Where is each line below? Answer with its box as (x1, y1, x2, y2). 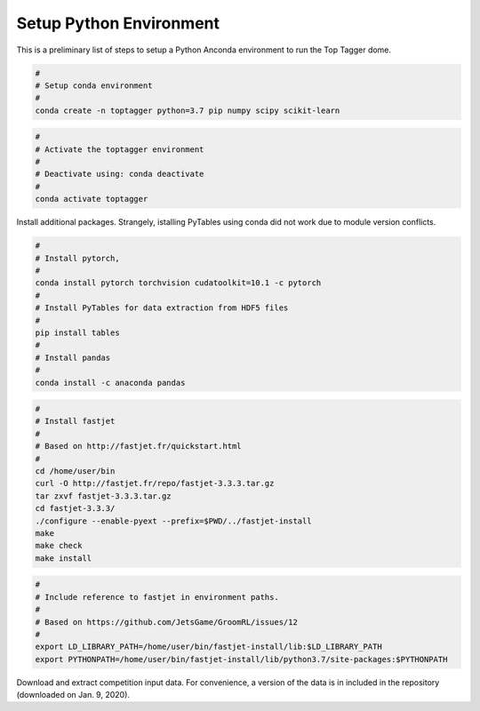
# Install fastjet (35, 416, 116, 427)
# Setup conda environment (35, 80, 153, 91)
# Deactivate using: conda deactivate (35, 169, 204, 180)
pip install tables (35, 327, 120, 338)
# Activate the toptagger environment (35, 144, 204, 155)
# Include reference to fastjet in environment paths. (35, 592, 279, 602)
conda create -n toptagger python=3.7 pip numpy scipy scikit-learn (35, 105, 340, 116)
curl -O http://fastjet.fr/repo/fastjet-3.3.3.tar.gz (35, 478, 275, 489)
